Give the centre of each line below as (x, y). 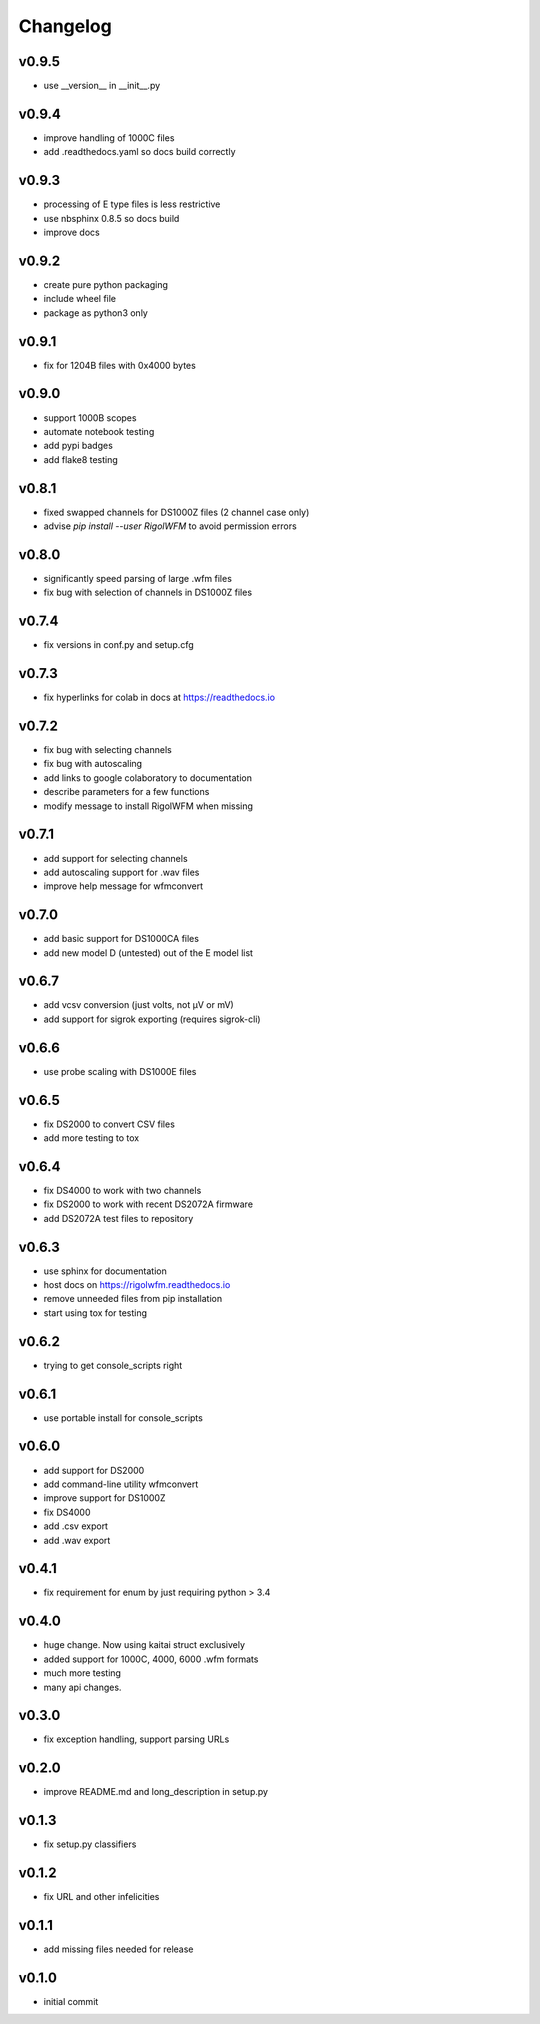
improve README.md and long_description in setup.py (156, 1792)
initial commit (71, 2001)
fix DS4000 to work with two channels (122, 1190)
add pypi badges (78, 446)
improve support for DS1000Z (104, 1498)
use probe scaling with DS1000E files (120, 1071)
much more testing (82, 1673)
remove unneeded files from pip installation (133, 1299)
